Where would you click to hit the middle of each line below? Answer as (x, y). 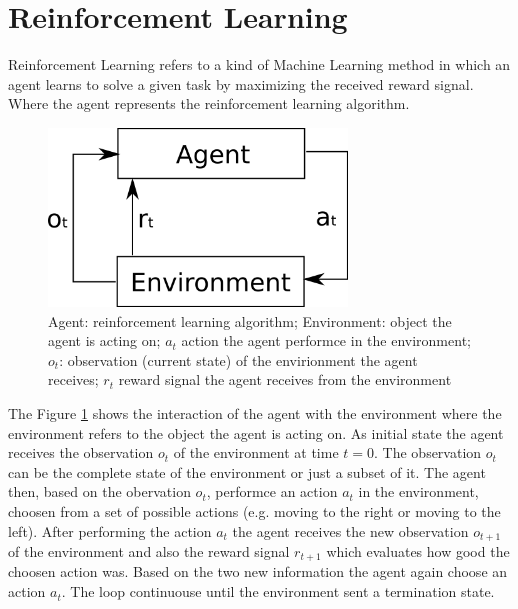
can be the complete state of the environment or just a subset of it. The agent (247, 471)
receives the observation (81, 452)
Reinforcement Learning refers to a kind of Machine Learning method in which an (259, 64)
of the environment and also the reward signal (149, 551)
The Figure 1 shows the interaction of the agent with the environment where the (255, 412)
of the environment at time (256, 452)
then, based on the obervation (99, 491)
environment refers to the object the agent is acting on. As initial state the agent (256, 432)
